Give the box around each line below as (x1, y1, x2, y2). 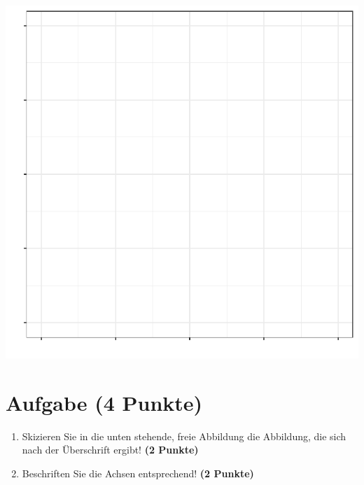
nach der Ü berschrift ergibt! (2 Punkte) (22, 442, 199, 457)
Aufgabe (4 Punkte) (6, 388, 203, 416)
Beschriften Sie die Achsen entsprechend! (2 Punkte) (22, 465, 254, 480)
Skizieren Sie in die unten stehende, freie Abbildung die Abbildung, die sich (22, 428, 346, 443)
